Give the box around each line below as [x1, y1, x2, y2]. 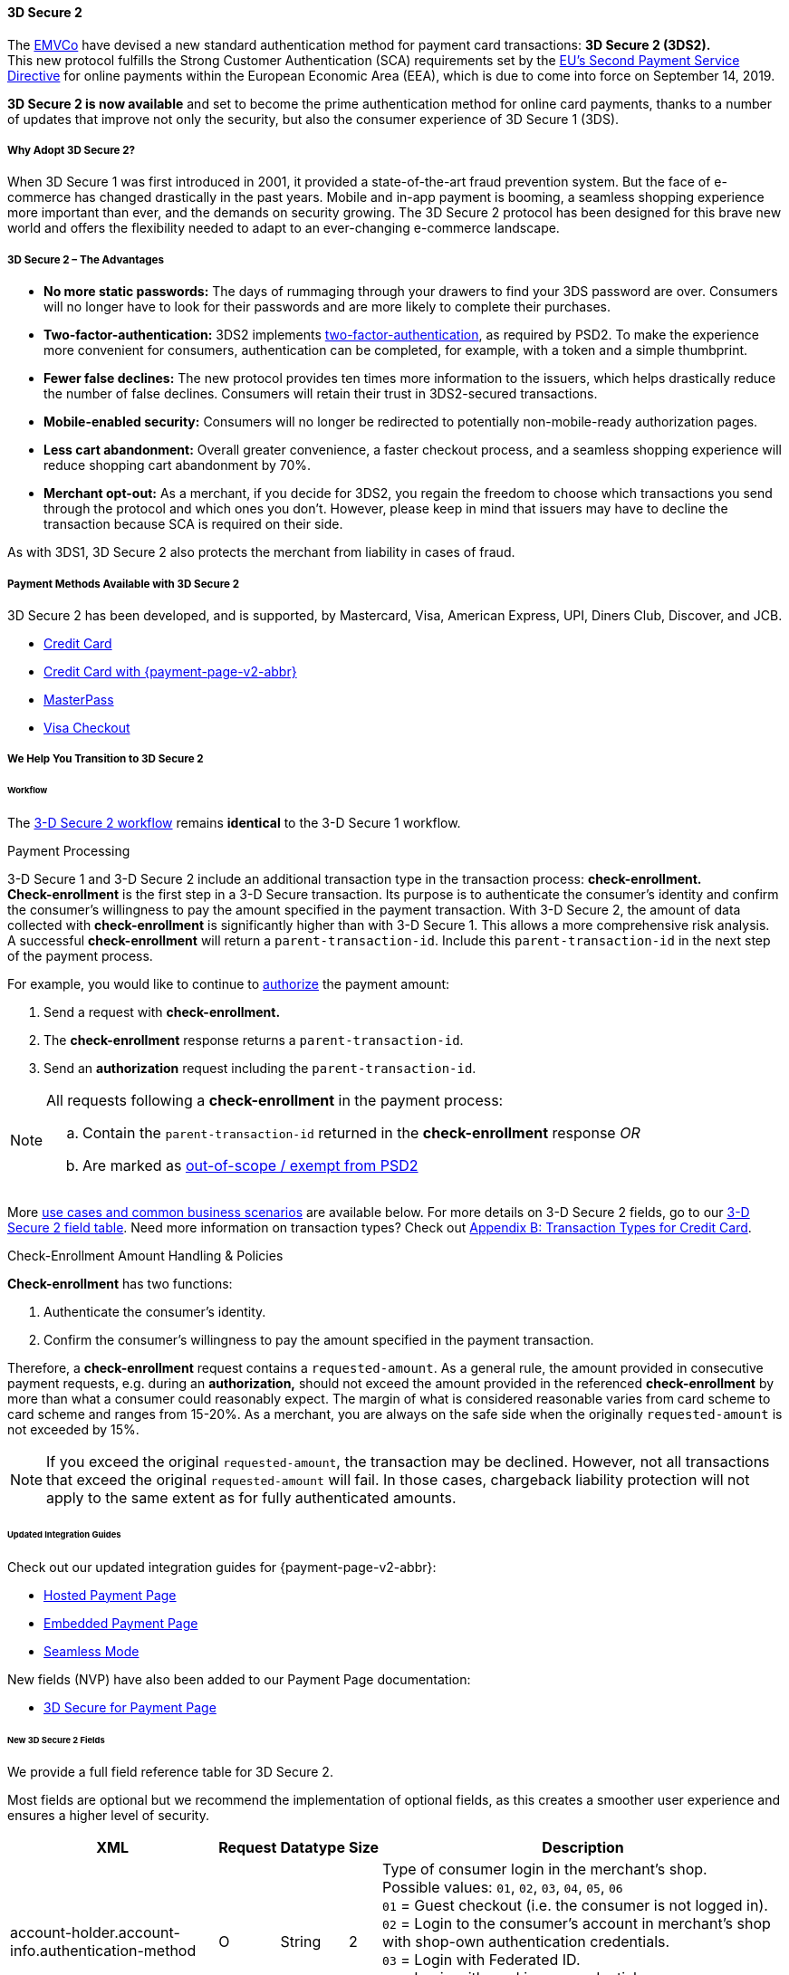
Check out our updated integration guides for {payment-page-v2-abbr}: [7, 1558, 437, 1575]
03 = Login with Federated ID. [382, 1951, 581, 1970]
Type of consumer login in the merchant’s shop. [382, 1860, 707, 1879]
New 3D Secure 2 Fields [7, 1734, 105, 1745]
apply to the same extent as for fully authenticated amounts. [46, 1489, 457, 1508]
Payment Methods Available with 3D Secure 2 [7, 577, 240, 590]
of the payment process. [7, 948, 153, 964]
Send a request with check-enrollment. [43, 1004, 281, 1021]
